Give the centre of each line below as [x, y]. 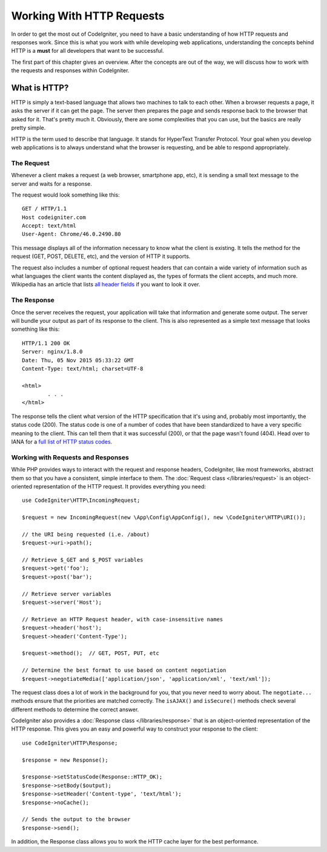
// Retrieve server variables [67, 594]
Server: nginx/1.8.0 [52, 352]
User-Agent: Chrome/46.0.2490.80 [71, 234]
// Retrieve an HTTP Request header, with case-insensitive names [123, 619]
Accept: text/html [49, 226]
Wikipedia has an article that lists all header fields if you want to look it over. [106, 285]
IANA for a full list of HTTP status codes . [62, 442]
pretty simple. [28, 128]
